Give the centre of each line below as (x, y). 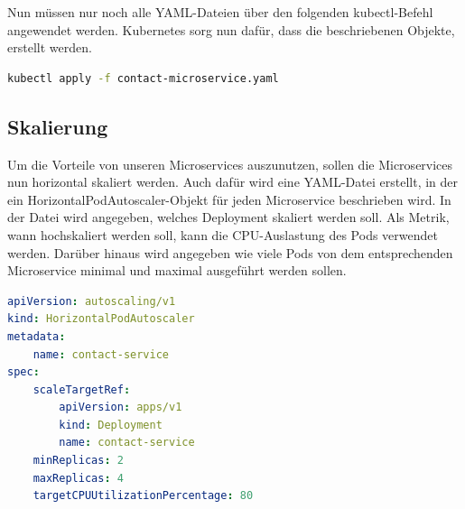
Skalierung (58, 126)
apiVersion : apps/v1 (121, 407)
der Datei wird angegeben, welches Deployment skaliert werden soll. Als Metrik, (228, 217)
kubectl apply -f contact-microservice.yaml (143, 78)
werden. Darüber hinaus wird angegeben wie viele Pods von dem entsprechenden (230, 252)
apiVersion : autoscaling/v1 (92, 301)
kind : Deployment (111, 425)
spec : (23, 372)
